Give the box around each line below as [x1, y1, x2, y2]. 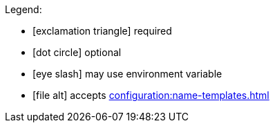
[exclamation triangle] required [32, 25, 172, 37]
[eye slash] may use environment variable [32, 68, 222, 80]
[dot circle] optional [32, 46, 122, 58]
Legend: [5, 3, 42, 15]
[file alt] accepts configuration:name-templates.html [32, 89, 269, 101]
